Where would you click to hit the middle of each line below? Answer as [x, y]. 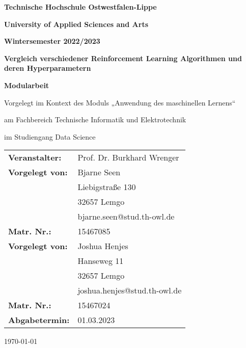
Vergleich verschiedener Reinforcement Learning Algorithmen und [123, 58]
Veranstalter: [35, 157]
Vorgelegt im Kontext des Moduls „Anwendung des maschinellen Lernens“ [120, 102]
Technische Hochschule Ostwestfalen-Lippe [80, 7]
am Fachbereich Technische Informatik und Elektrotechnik [95, 119]
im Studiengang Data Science [50, 136]
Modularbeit [27, 85]
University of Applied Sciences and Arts [76, 24]
